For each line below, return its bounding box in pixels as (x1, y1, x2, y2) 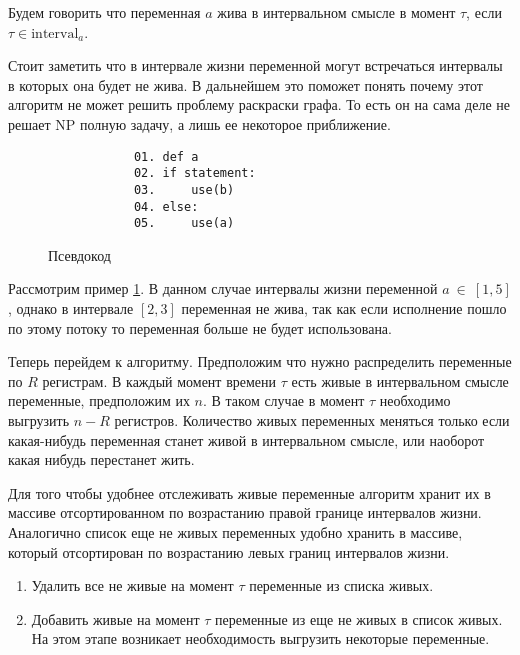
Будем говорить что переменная (8, 2, 201, 22)
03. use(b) (133, 182, 235, 197)
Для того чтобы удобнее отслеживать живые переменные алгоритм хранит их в (8, 482, 491, 503)
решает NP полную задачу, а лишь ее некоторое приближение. (8, 113, 391, 134)
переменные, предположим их (8, 390, 190, 411)
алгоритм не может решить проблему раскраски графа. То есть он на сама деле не (8, 94, 511, 115)
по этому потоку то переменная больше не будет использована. (8, 317, 392, 338)
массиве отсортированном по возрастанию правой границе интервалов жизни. (8, 502, 482, 523)
